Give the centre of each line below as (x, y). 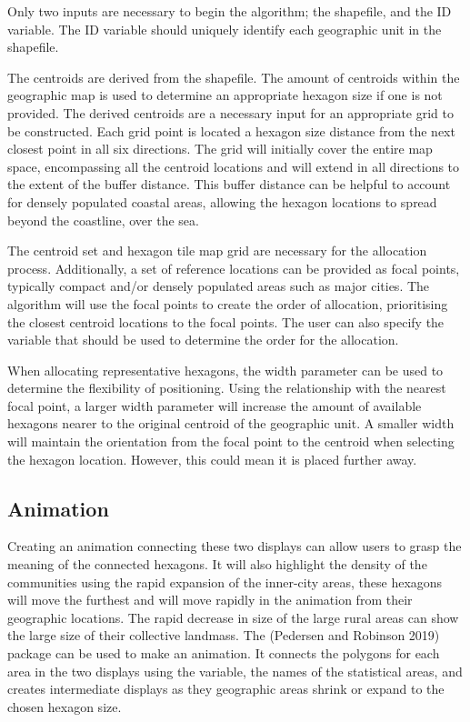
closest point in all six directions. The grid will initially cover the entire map (220, 149)
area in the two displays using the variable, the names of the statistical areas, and (235, 671)
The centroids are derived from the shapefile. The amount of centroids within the (234, 77)
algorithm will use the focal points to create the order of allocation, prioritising (228, 303)
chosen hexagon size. (65, 706)
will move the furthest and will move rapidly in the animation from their (210, 600)
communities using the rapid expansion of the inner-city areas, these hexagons (225, 582)
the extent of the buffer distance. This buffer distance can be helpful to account (229, 184)
